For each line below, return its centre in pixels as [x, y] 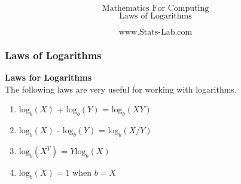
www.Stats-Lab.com [155, 32]
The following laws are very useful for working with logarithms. [121, 89]
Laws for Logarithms [48, 77]
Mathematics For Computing [155, 8]
